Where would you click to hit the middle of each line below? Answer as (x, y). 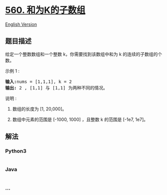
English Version (21, 24)
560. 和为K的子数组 (45, 10)
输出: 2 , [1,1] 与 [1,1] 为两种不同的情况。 (57, 88)
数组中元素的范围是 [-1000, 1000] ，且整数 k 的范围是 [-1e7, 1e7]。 (80, 119)
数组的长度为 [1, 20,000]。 (39, 109)
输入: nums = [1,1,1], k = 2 (39, 82)
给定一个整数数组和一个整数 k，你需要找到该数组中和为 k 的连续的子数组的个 (84, 54)
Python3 (16, 151)
